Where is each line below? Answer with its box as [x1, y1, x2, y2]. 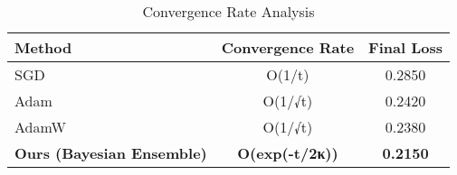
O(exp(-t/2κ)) [237, 143, 338, 163]
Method [14, 37, 72, 58]
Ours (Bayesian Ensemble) [14, 143, 207, 163]
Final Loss [368, 37, 443, 58]
